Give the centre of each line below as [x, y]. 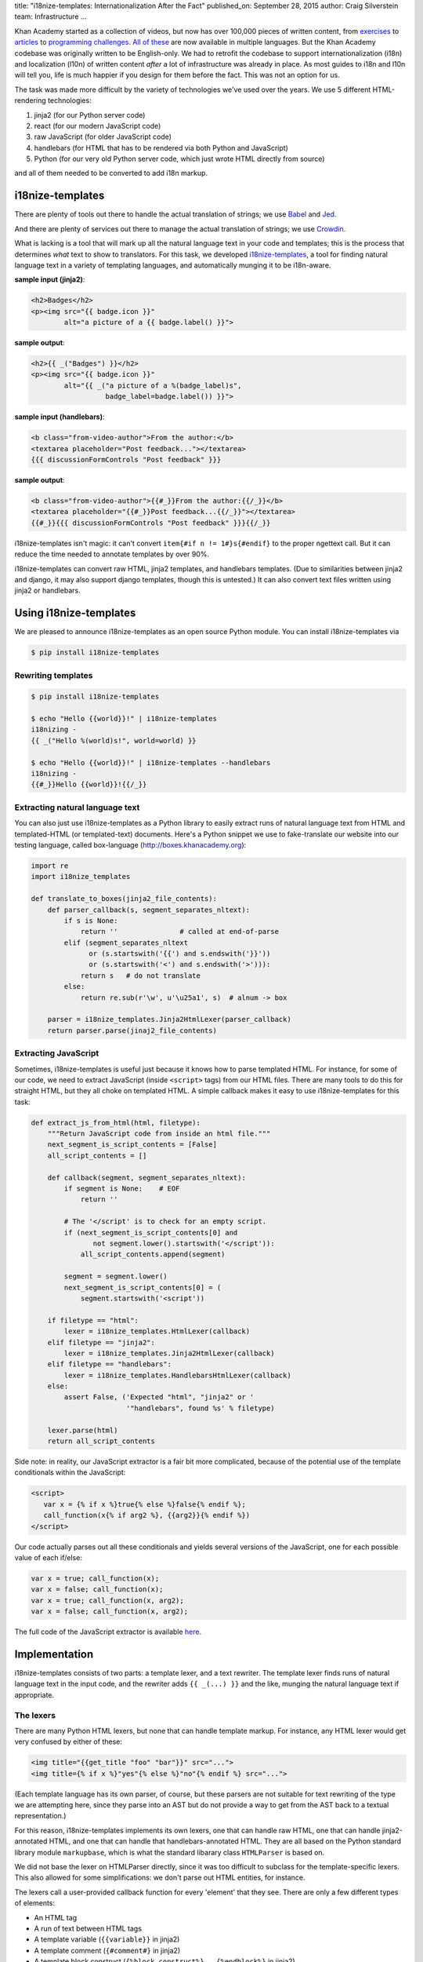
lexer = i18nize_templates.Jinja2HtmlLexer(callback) [169, 1353]
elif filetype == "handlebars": [110, 1364]
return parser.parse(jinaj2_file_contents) [132, 1030]
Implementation [54, 1654]
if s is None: [91, 921]
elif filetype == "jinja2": [101, 1342]
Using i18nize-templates [75, 613]
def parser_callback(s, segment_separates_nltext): [149, 910]
